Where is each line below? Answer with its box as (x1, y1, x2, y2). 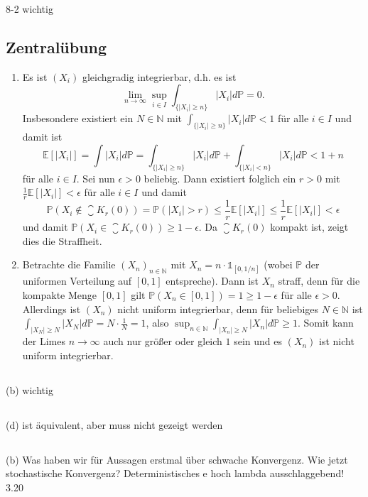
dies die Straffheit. (22, 233, 102, 248)
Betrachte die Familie (22, 257, 116, 272)
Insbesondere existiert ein (22, 111, 134, 126)
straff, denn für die (278, 273, 360, 288)
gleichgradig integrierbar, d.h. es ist (82, 69, 237, 84)
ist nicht (319, 334, 355, 349)
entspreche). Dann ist (166, 273, 259, 288)
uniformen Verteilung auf (22, 273, 132, 288)
